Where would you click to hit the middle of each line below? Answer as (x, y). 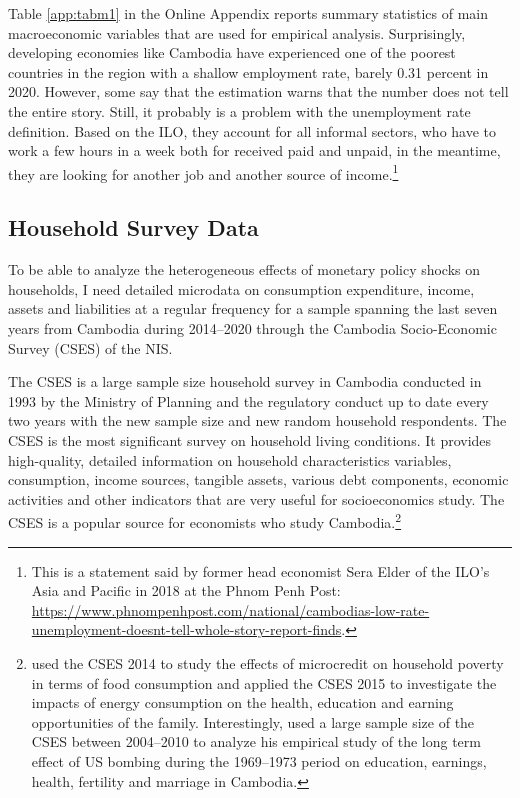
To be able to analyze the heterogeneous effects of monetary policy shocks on (244, 269)
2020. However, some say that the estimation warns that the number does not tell (258, 91)
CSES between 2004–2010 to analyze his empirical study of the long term (256, 741)
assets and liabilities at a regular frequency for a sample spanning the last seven (253, 308)
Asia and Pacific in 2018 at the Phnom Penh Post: (186, 590)
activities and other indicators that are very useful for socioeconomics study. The (256, 498)
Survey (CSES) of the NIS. (90, 347)
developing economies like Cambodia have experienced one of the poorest (232, 52)
